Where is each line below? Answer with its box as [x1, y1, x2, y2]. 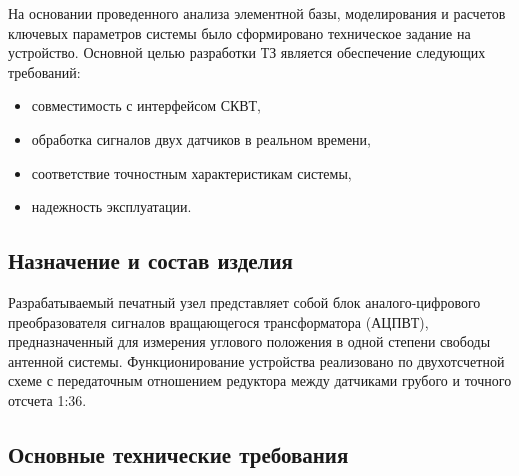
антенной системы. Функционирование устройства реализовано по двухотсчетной [8, 350, 505, 371]
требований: [8, 61, 81, 82]
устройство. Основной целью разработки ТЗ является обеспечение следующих [8, 42, 486, 63]
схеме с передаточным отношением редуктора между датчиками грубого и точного [8, 370, 512, 391]
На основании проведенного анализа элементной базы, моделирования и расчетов [8, 3, 506, 23]
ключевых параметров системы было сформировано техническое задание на [8, 22, 471, 43]
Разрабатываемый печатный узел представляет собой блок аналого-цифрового [8, 291, 481, 312]
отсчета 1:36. [8, 389, 87, 410]
